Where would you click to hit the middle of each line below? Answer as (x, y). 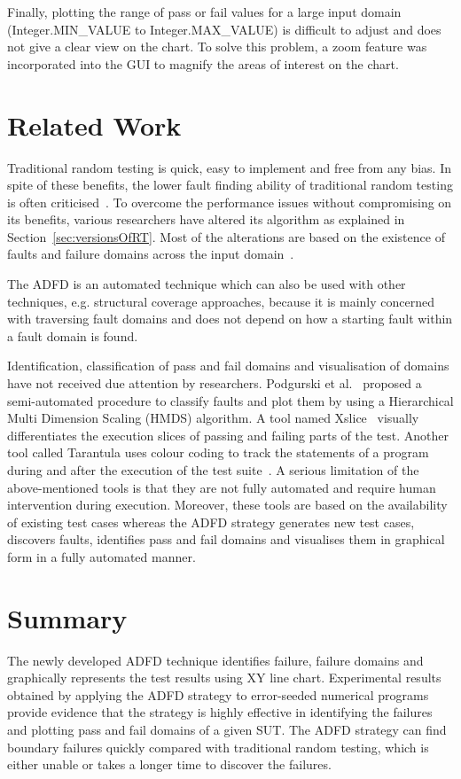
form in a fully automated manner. (102, 556)
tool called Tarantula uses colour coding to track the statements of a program (218, 452)
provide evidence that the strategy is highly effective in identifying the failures (220, 712)
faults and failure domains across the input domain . (151, 254)
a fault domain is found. (73, 335)
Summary (67, 617)
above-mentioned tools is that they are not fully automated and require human (222, 487)
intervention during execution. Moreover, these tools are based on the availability (227, 505)
